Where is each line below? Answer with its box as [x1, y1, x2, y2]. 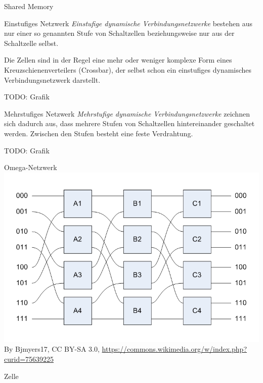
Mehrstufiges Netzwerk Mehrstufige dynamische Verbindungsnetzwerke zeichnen [4, 108, 250, 119]
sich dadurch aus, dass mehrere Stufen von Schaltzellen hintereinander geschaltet [4, 118, 255, 129]
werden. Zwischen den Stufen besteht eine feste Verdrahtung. [4, 128, 193, 138]
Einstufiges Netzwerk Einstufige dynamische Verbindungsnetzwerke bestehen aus [4, 18, 252, 28]
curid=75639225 [4, 353, 54, 364]
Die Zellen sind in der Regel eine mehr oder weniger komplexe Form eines [4, 54, 232, 65]
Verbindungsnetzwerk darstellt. [4, 74, 101, 85]
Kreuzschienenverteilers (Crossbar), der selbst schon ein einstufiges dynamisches [4, 64, 252, 75]
